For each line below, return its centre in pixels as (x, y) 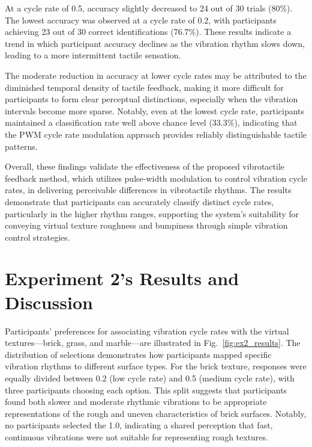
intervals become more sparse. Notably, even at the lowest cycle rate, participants (155, 110)
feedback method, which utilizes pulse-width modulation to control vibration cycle (156, 178)
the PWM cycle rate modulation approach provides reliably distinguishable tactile (156, 134)
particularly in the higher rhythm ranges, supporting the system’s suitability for (152, 213)
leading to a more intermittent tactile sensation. (93, 55)
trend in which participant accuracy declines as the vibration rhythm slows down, (155, 43)
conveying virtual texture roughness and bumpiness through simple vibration (146, 225)
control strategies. (37, 237)
